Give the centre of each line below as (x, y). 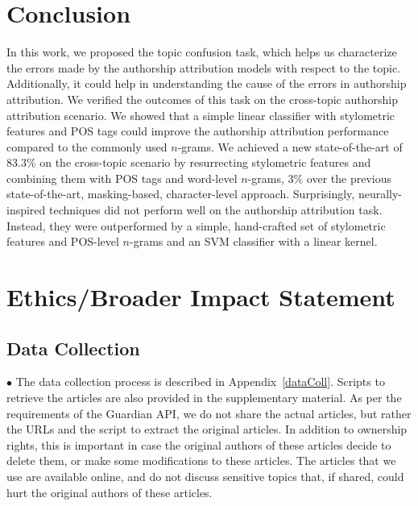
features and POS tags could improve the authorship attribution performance (198, 131)
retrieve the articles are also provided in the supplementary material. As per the (204, 398)
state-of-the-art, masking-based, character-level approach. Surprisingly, (181, 194)
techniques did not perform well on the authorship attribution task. (216, 210)
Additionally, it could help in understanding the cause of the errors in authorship (207, 83)
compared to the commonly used (87, 146)
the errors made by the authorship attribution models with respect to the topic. (204, 67)
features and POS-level (63, 241)
